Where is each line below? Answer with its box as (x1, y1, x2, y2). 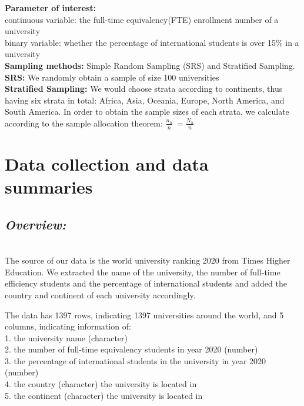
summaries (5, 175, 93, 199)
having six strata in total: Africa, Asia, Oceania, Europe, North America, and (5, 94, 285, 106)
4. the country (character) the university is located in (5, 378, 197, 390)
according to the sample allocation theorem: (5, 117, 163, 129)
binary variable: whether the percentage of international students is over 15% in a (5, 36, 299, 48)
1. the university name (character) (5, 331, 128, 344)
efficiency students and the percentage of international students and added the (5, 277, 287, 289)
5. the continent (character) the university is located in (5, 389, 203, 401)
